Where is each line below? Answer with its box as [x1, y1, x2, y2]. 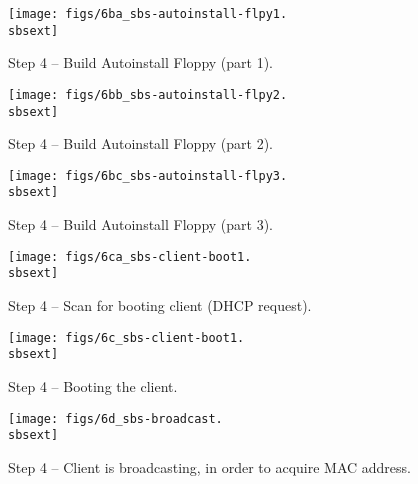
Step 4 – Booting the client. [8, 375, 178, 396]
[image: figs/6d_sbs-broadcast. [8, 411, 223, 426]
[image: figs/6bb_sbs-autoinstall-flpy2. [8, 87, 288, 102]
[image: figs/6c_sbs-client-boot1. [8, 330, 245, 345]
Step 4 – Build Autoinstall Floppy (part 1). [8, 52, 273, 73]
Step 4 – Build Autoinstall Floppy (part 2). [8, 133, 273, 154]
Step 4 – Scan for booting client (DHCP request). [8, 295, 312, 316]
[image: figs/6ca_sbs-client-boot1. [8, 249, 252, 264]
